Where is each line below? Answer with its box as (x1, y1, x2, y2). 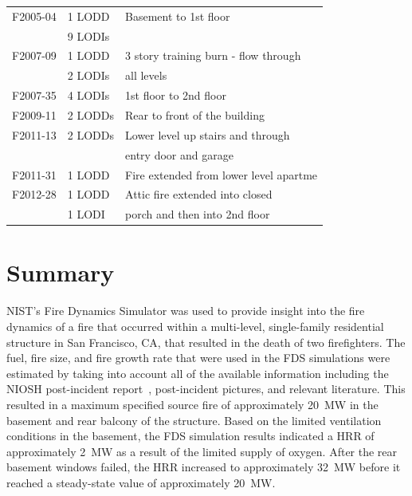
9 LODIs (67, 27, 110, 44)
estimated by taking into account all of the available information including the (6, 364, 389, 381)
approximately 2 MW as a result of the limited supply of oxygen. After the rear (6, 443, 398, 459)
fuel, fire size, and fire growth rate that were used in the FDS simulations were (6, 349, 390, 366)
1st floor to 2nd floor (125, 87, 226, 104)
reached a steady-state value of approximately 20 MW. (6, 474, 276, 490)
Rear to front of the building (125, 106, 265, 123)
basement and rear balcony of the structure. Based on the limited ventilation (6, 411, 382, 428)
